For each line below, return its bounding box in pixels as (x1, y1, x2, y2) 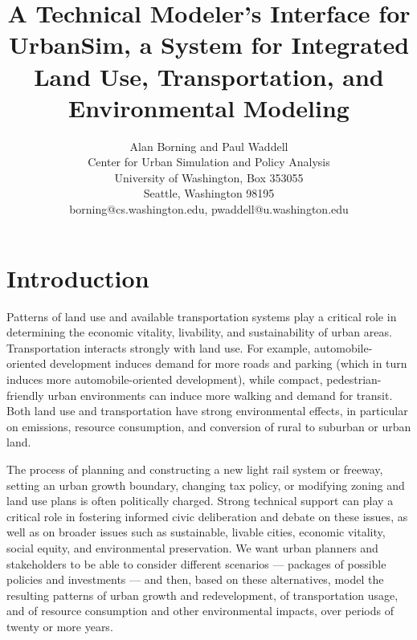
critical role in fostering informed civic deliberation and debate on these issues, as (6, 508, 408, 524)
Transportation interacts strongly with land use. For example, (6, 339, 311, 356)
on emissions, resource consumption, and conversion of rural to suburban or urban (6, 418, 411, 434)
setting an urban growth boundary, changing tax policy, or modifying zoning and (6, 476, 405, 493)
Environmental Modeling (68, 91, 350, 124)
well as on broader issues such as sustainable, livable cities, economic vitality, (6, 524, 386, 540)
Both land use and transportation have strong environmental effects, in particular (6, 402, 408, 419)
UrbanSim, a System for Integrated (8, 28, 410, 61)
